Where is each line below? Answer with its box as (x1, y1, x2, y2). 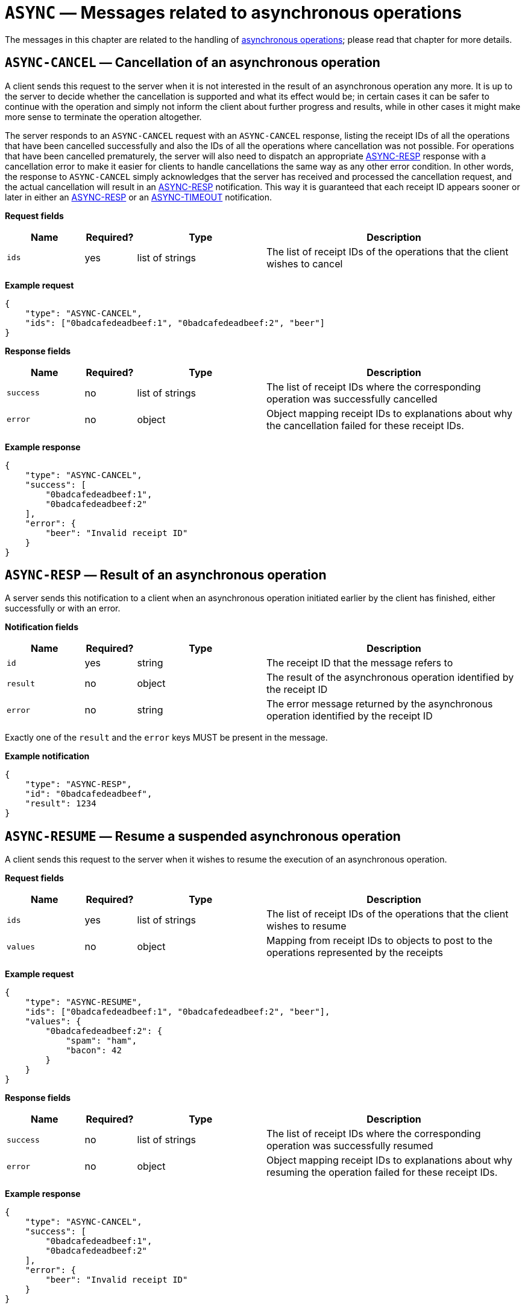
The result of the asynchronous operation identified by (266, 671, 514, 684)
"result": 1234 (25, 799, 96, 809)
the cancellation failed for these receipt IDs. (266, 419, 464, 432)
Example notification (5, 751, 90, 762)
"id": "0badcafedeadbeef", (25, 789, 152, 799)
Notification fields (5, 622, 78, 633)
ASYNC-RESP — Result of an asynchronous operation (5, 567, 327, 583)
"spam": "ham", (66, 1036, 137, 1046)
